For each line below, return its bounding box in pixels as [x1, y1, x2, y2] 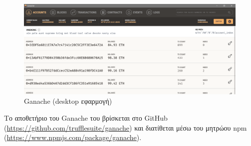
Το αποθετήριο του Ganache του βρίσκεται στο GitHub [4, 112, 168, 123]
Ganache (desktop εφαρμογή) [24, 96, 112, 106]
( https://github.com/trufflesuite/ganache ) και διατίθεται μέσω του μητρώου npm [4, 122, 247, 133]
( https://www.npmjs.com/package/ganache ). [4, 132, 142, 143]
